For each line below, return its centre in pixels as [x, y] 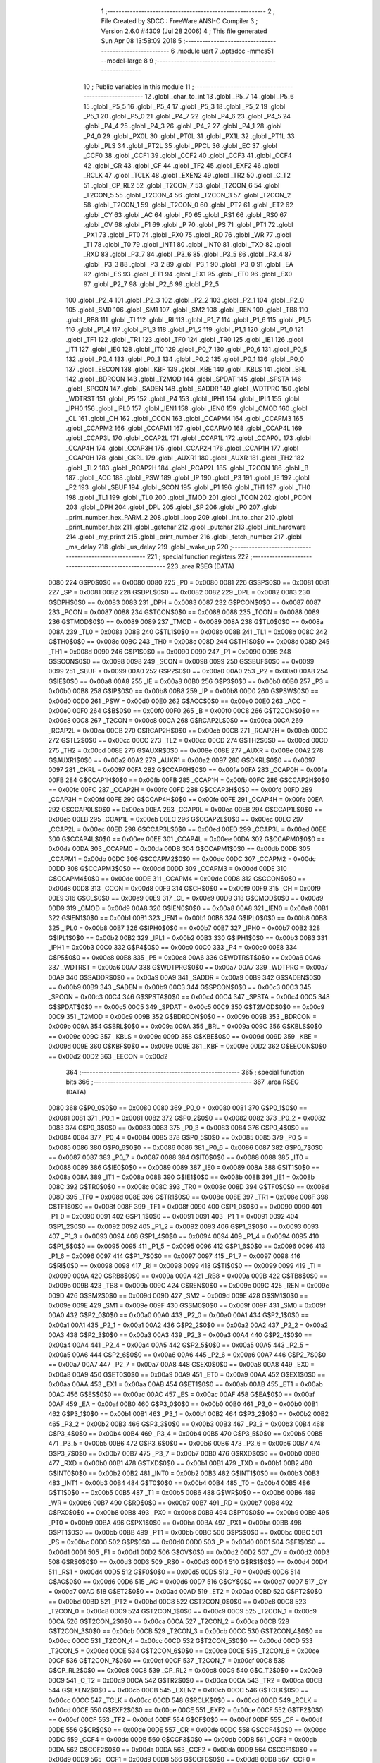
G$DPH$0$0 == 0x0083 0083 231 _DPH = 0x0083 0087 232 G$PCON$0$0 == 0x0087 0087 [185, 602]
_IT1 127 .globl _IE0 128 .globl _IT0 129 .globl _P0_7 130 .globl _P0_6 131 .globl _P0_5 [186, 349]
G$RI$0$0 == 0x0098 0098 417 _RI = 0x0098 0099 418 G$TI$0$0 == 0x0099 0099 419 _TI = [185, 1266]
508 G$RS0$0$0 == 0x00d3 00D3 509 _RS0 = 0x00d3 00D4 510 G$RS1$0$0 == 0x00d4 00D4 [188, 1562]
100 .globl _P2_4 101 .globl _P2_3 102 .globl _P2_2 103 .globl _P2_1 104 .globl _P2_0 [185, 300]
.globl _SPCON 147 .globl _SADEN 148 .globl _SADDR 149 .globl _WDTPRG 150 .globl [188, 389]
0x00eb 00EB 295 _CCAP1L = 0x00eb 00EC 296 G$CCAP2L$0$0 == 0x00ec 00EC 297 [176, 819]
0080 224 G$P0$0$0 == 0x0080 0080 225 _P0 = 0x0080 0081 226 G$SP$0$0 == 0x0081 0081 [189, 582]
